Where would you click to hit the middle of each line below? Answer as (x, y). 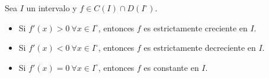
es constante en (171, 67)
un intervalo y (52, 8)
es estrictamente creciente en (196, 27)
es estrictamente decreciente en (200, 48)
